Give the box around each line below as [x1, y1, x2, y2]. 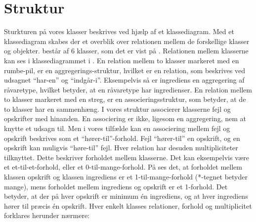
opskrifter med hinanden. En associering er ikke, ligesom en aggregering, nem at [4, 113, 246, 124]
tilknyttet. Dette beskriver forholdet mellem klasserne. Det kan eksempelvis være [4, 152, 249, 162]
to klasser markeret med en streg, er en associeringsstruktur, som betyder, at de [4, 94, 246, 104]
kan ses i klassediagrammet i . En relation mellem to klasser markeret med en [4, 55, 239, 65]
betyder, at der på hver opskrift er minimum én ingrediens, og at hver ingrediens [4, 191, 248, 201]
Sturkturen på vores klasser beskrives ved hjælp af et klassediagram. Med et [4, 26, 234, 37]
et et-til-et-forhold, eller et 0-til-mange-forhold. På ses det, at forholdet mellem [4, 162, 242, 172]
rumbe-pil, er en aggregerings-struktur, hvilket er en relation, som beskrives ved [4, 65, 246, 75]
